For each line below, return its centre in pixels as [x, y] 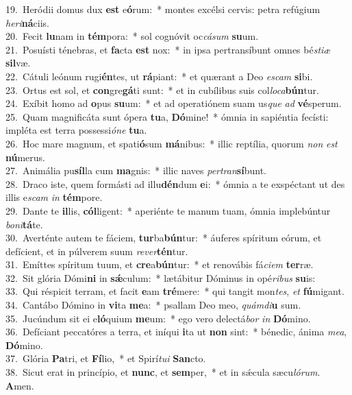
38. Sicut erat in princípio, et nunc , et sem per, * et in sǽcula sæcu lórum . [163, 372]
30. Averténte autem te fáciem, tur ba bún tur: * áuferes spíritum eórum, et [164, 238]
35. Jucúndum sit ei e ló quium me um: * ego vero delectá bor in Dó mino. [158, 318]
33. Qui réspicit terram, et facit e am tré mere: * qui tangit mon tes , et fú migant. [175, 291]
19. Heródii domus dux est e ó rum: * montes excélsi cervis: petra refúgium [163, 9]
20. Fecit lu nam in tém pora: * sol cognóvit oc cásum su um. [132, 36]
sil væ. [18, 63]
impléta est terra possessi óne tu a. [76, 130]
